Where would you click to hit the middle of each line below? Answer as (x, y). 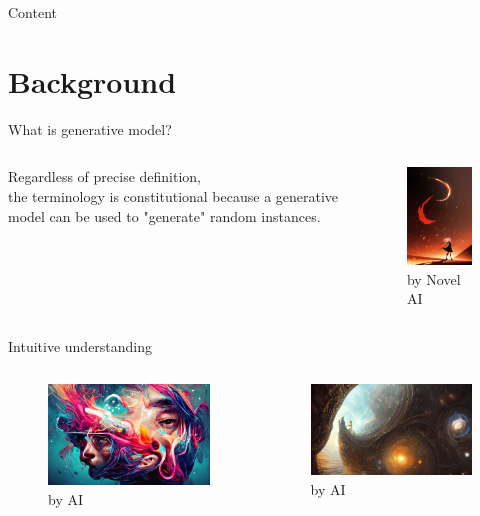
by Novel (433, 278)
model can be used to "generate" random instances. (164, 215)
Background (92, 80)
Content (32, 12)
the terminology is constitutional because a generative (173, 195)
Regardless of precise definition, (105, 176)
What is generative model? (90, 128)
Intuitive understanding (80, 345)
